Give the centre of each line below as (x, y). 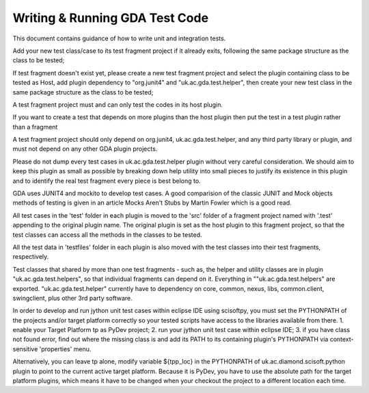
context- (342, 340)
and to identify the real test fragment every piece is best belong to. (107, 181)
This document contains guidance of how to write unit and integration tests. (119, 38)
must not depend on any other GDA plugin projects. (85, 149)
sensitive (25, 348)
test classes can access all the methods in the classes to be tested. (107, 234)
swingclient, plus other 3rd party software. (72, 298)
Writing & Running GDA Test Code (110, 18)
